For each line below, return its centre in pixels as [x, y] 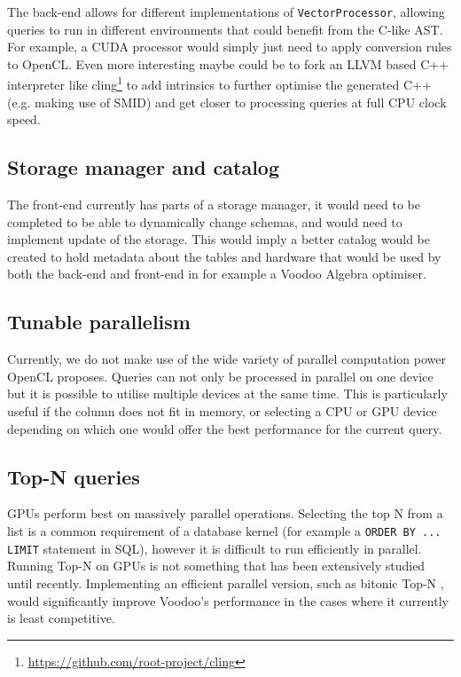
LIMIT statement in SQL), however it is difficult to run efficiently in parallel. [215, 548]
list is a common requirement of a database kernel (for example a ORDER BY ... [224, 531]
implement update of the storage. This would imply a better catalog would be [219, 239]
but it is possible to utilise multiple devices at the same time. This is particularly [227, 394]
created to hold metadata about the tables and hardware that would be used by [224, 256]
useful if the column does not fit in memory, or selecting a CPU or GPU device [222, 411]
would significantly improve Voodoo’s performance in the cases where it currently [228, 600]
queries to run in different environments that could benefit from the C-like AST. [225, 29]
